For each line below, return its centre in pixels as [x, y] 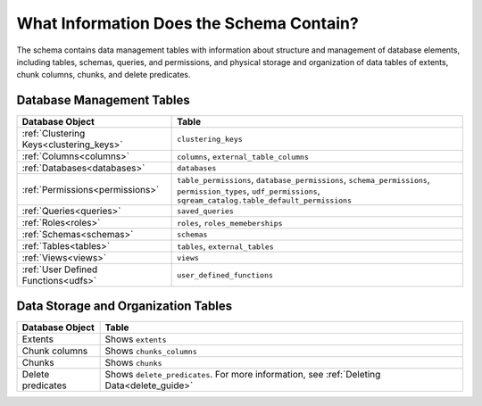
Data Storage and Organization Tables [124, 306]
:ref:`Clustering [54, 134]
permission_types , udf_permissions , [249, 191]
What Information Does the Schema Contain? [187, 23]
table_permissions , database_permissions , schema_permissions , [303, 180]
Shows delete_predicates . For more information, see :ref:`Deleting [243, 374]
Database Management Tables [104, 100]
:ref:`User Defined [60, 269]
